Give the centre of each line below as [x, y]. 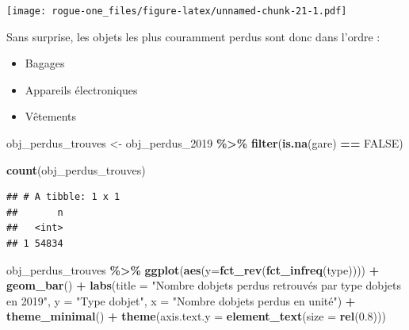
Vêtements [51, 116]
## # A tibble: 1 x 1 [63, 197]
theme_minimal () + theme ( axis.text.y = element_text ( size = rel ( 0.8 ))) [196, 316]
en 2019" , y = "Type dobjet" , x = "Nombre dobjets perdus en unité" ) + [181, 300]
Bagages [45, 63]
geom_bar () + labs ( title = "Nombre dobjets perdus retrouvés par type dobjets [204, 285]
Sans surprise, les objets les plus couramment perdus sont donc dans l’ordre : [193, 36]
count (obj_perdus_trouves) [76, 169]
